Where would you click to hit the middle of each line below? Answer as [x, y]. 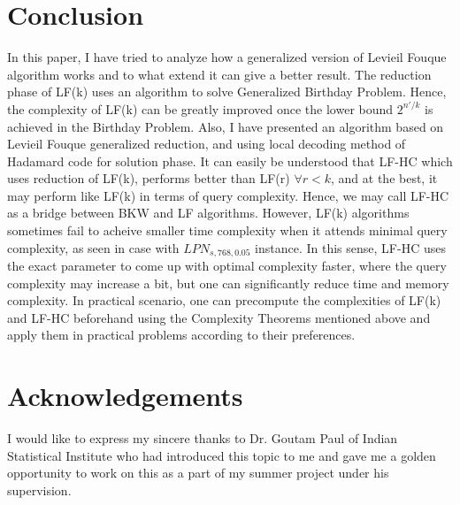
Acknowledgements [125, 396]
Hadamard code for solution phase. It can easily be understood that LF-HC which [230, 161]
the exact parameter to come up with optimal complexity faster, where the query [227, 266]
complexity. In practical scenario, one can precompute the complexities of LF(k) [224, 300]
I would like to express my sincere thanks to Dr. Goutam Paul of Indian [203, 438]
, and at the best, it [384, 178]
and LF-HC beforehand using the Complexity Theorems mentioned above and [219, 317]
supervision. [39, 490]
